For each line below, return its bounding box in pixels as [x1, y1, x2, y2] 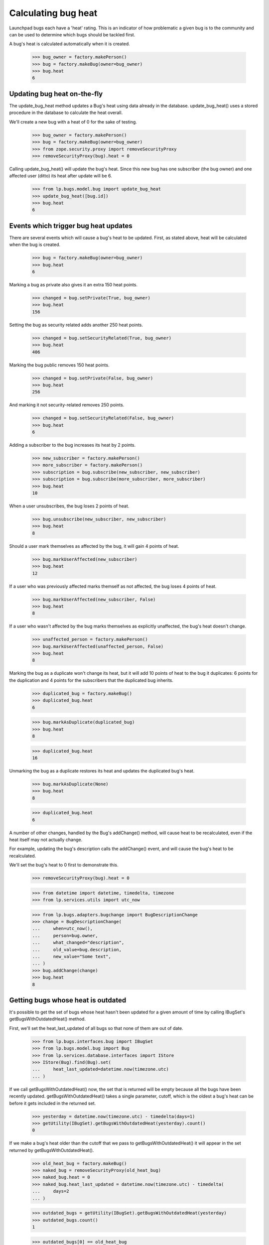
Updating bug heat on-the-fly [9, 90, 103, 98]
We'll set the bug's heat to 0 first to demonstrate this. [9, 862, 119, 868]
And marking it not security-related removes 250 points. [9, 402, 125, 408]
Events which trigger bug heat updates [9, 222, 133, 230]
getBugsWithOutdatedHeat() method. [9, 1016, 86, 1022]
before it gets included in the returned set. [9, 1100, 96, 1106]
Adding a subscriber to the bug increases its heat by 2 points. [9, 442, 136, 448]
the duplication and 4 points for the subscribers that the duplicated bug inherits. [9, 677, 174, 683]
